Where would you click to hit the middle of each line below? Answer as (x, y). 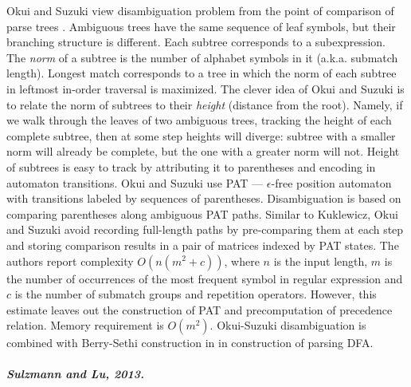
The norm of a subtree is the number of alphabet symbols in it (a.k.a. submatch (202, 57)
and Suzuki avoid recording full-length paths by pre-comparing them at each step (205, 229)
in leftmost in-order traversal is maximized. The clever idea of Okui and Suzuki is (205, 88)
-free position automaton (331, 182)
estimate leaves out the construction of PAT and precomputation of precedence (200, 309)
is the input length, (321, 261)
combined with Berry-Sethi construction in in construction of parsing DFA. (190, 343)
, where (242, 261)
